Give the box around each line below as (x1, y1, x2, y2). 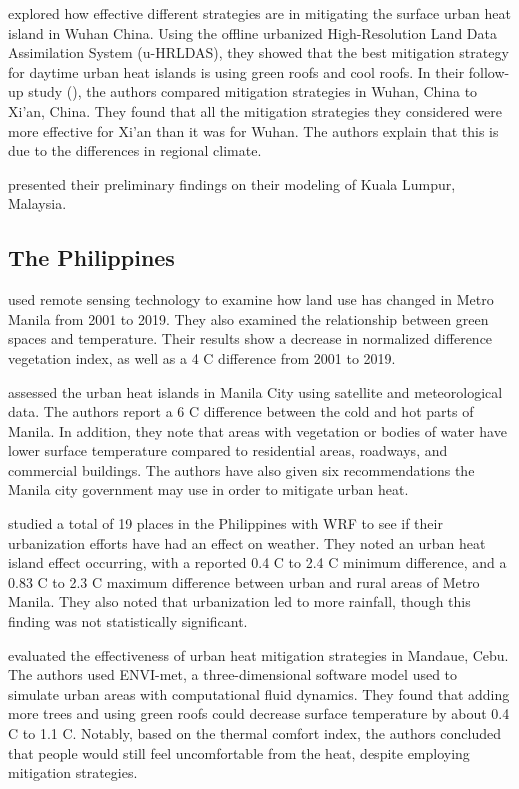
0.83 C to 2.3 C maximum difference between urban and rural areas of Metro (8, 571, 480, 592)
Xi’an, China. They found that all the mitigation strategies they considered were (8, 100, 502, 121)
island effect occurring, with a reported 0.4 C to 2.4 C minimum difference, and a (8, 552, 507, 573)
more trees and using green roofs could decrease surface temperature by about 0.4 (8, 703, 510, 724)
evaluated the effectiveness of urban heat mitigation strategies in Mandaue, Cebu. (8, 644, 509, 665)
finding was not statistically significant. (8, 611, 248, 632)
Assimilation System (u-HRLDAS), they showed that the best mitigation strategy (8, 42, 509, 63)
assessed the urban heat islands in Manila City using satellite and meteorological (8, 381, 503, 402)
